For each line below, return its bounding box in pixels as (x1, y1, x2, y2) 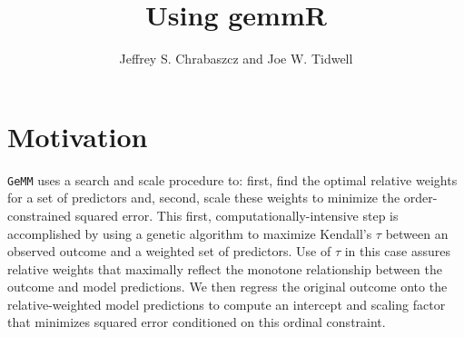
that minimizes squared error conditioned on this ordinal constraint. (7, 312, 386, 332)
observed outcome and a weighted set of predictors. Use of (7, 242, 331, 261)
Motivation (7, 117, 148, 154)
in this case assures (344, 242, 450, 261)
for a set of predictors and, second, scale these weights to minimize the (7, 188, 400, 207)
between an (385, 223, 449, 243)
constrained (7, 205, 72, 224)
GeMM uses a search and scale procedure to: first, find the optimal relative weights (7, 170, 458, 189)
